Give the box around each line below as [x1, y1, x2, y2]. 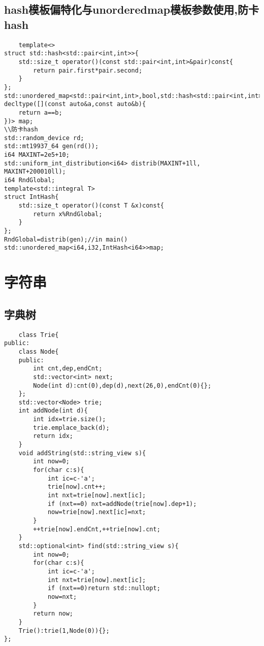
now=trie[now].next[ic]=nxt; [47, 508, 146, 516]
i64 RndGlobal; [4, 177, 55, 184]
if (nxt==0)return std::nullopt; [47, 585, 160, 592]
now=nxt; [47, 593, 77, 600]
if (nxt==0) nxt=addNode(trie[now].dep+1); [47, 500, 197, 507]
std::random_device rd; [4, 134, 84, 142]
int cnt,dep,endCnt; [33, 365, 103, 372]
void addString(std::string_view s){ [18, 449, 146, 457]
